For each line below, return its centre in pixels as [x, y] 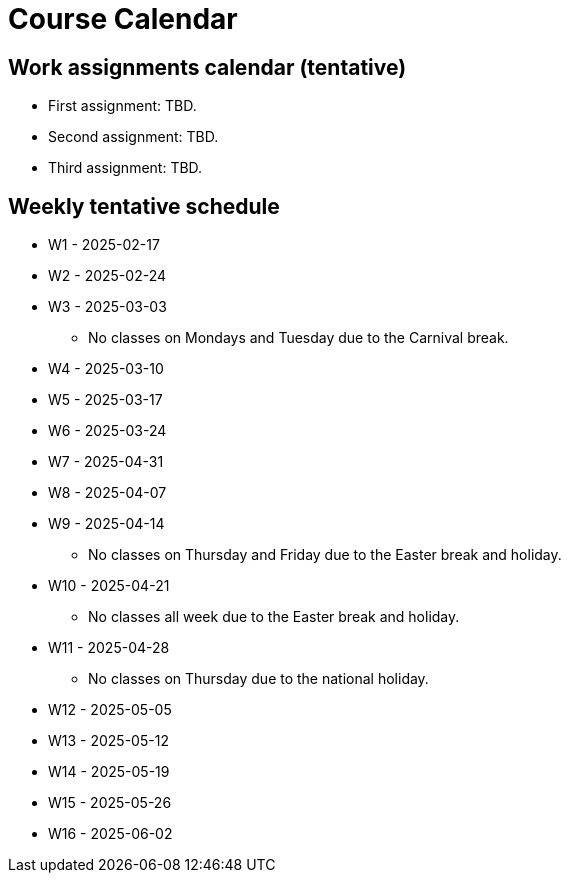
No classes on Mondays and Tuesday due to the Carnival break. [298, 338]
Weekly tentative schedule [144, 206]
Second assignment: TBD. [133, 137]
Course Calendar [123, 19]
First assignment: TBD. [122, 106]
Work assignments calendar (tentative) [207, 67]
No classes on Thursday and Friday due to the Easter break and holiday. [325, 555]
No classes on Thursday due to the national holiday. [258, 679]
